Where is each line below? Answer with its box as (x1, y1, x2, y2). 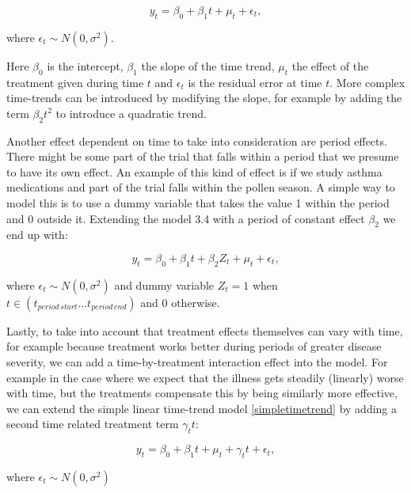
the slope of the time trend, (141, 57, 275, 74)
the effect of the (291, 57, 369, 74)
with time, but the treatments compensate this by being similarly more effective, (6, 385, 398, 401)
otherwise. (171, 294, 220, 310)
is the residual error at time (188, 74, 322, 90)
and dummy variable (114, 276, 215, 293)
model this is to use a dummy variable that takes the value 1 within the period (6, 194, 390, 210)
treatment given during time (6, 74, 144, 90)
